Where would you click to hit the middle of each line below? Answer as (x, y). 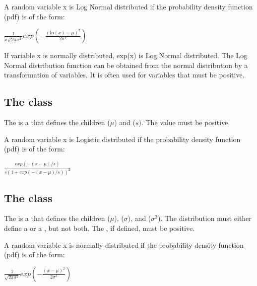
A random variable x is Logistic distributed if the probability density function (122, 139)
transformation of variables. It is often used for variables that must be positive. (124, 75)
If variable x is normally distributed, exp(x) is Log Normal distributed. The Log (126, 55)
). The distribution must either (204, 218)
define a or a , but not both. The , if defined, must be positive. (99, 228)
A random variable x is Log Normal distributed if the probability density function (128, 6)
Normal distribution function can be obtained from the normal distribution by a (126, 65)
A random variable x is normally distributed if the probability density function (124, 245)
